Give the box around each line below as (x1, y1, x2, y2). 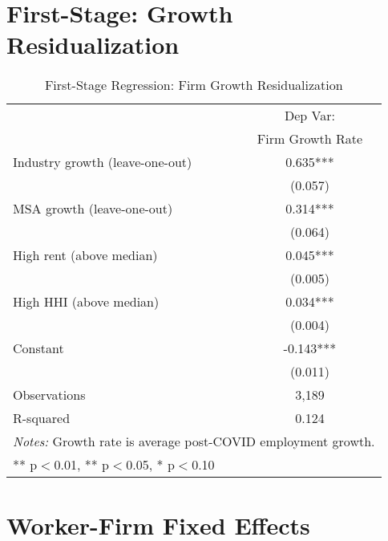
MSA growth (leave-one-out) (13, 199, 173, 218)
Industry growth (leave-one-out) (13, 153, 192, 172)
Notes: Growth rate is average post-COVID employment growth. (13, 432, 375, 451)
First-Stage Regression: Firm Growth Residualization (44, 75, 343, 95)
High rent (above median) (13, 246, 158, 265)
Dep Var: (284, 106, 335, 125)
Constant (13, 339, 64, 358)
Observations (13, 385, 86, 405)
